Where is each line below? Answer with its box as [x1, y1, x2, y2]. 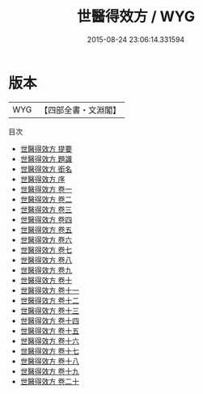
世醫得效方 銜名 [19, 163, 73, 174]
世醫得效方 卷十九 [19, 366, 79, 376]
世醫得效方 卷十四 [19, 316, 79, 325]
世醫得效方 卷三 [19, 204, 73, 214]
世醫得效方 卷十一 [19, 285, 79, 295]
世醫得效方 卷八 [19, 255, 73, 265]
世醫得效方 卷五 [19, 224, 73, 235]
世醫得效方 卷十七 [19, 345, 79, 356]
